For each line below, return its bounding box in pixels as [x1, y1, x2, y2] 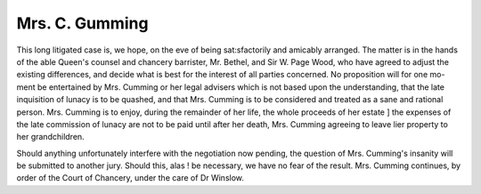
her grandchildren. [16, 132, 85, 142]
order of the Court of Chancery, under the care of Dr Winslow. [16, 173, 245, 183]
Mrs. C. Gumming [16, 13, 149, 33]
